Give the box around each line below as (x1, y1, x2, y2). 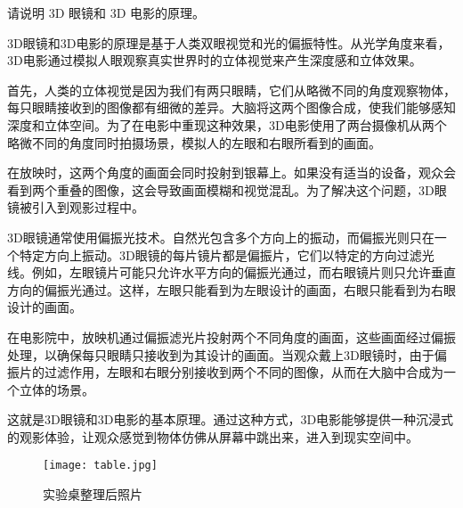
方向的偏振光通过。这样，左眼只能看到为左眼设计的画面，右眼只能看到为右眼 (7, 280, 456, 299)
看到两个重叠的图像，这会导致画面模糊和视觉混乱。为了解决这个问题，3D (7, 180, 435, 199)
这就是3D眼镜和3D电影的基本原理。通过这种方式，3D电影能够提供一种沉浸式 (7, 410, 454, 429)
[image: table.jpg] (43, 459, 158, 472)
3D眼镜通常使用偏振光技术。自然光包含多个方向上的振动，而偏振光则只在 (7, 227, 435, 246)
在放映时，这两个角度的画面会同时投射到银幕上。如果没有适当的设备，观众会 (7, 163, 456, 182)
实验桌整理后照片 (43, 485, 142, 504)
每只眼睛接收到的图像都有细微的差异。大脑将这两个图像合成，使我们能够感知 (7, 98, 456, 117)
